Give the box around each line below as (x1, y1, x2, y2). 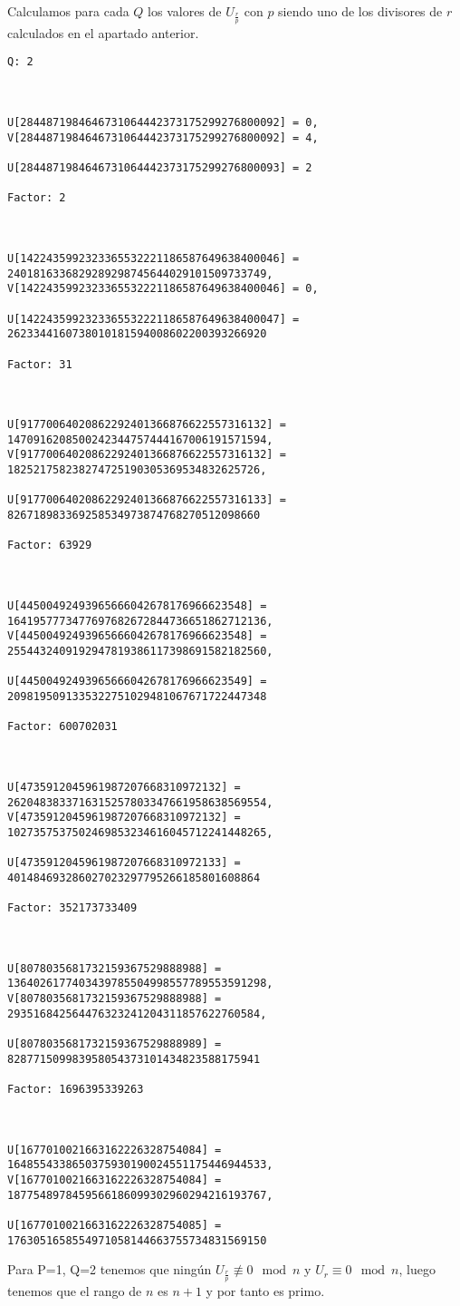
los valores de (148, 2, 222, 20)
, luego (398, 1260, 436, 1279)
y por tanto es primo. (206, 1282, 325, 1301)
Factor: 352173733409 (7, 902, 138, 915)
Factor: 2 (7, 191, 66, 205)
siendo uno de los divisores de (278, 2, 443, 20)
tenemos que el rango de (7, 1282, 142, 1301)
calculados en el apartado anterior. (7, 23, 199, 42)
